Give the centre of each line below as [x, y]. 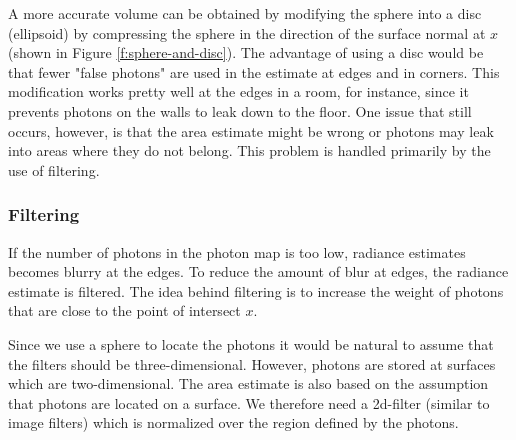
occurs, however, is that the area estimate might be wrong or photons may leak [251, 130]
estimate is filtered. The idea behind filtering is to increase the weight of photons [256, 290]
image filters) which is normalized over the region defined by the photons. [233, 422]
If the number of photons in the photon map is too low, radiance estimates [237, 251]
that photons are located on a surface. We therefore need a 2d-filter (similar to [249, 402]
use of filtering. [54, 169]
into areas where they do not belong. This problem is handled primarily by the [249, 150]
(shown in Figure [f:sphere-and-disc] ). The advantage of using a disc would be [246, 52]
